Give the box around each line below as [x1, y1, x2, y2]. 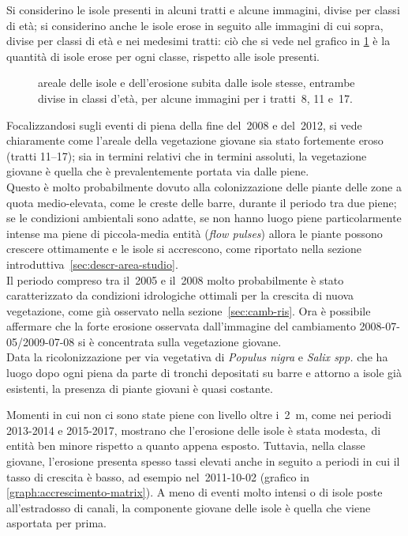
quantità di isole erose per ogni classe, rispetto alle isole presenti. [6, 47, 320, 64]
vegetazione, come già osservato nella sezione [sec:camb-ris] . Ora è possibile [6, 302, 371, 319]
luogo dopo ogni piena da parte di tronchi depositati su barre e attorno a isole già [6, 364, 402, 381]
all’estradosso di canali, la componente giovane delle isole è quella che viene [6, 499, 371, 515]
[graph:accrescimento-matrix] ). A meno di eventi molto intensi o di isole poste [6, 484, 383, 500]
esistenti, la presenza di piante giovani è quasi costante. [6, 379, 273, 396]
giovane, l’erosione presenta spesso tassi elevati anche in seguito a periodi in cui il [6, 453, 400, 470]
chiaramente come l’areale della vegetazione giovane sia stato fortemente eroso [6, 132, 384, 149]
